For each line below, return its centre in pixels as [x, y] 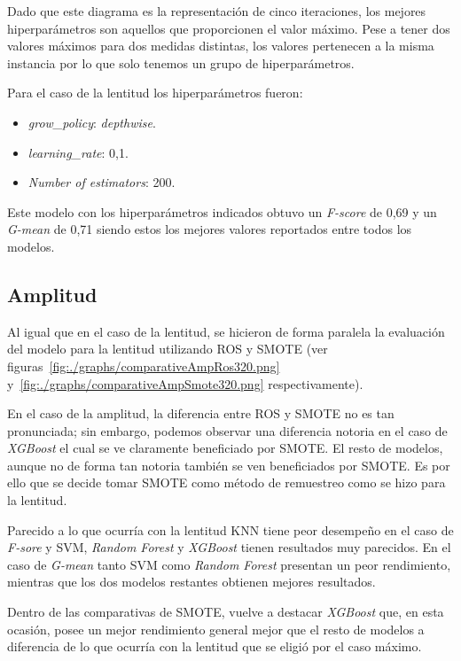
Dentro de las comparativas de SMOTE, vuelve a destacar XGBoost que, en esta [226, 612]
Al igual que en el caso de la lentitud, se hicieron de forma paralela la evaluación [226, 331]
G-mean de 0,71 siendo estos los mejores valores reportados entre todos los [210, 229]
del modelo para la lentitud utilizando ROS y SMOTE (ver [168, 349]
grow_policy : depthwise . [92, 122]
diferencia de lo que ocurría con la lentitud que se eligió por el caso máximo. [215, 646]
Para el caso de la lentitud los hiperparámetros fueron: [155, 93]
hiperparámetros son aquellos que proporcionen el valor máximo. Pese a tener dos [229, 28]
